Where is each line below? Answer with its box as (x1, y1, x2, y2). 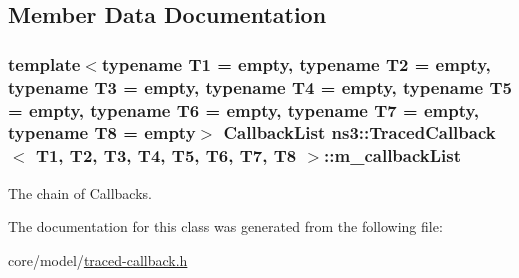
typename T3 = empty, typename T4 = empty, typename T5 (8, 74, 512, 99)
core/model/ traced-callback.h (8, 249, 188, 270)
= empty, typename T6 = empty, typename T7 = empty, (8, 97, 480, 122)
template (8, 51, 81, 76)
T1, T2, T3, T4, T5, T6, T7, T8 (35, 143, 297, 168)
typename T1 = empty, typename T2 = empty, (101, 51, 491, 76)
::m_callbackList (324, 143, 462, 168)
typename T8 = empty (8, 120, 196, 145)
